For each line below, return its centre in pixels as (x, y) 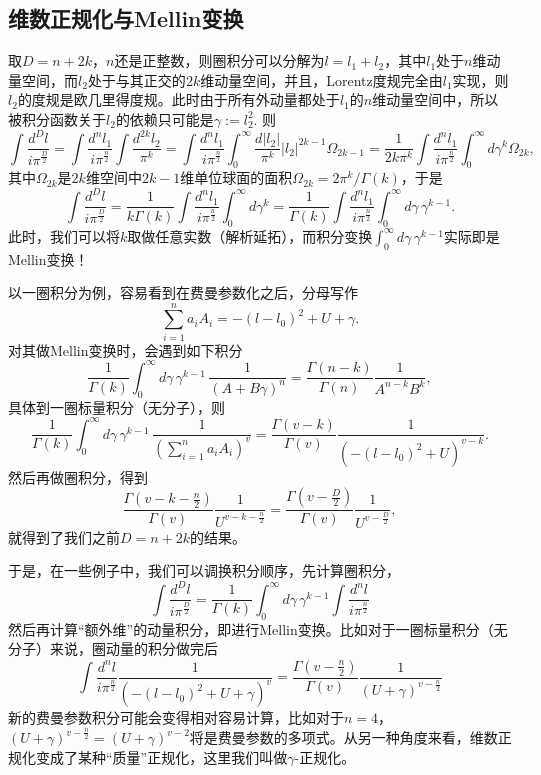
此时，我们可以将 (64, 235)
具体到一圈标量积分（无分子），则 (116, 406)
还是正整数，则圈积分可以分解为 (219, 60)
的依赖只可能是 (164, 118)
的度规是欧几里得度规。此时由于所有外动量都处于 (178, 99)
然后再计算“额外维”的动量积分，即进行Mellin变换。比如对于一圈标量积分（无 (258, 628)
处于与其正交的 (136, 79)
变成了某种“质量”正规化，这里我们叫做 (161, 756)
